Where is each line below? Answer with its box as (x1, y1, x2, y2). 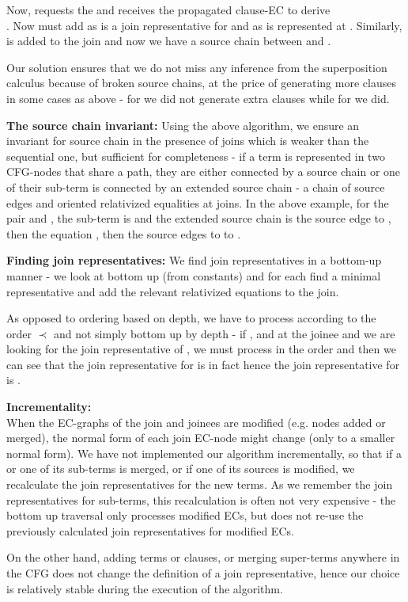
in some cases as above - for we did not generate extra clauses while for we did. (6, 90, 390, 106)
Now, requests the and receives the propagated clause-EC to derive (6, 2, 331, 17)
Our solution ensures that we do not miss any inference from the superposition (6, 59, 387, 75)
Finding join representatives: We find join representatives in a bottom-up (6, 252, 382, 269)
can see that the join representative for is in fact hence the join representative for (6, 356, 400, 372)
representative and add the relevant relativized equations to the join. (6, 283, 339, 299)
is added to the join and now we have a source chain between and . (6, 32, 331, 49)
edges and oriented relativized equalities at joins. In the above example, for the (6, 194, 389, 211)
